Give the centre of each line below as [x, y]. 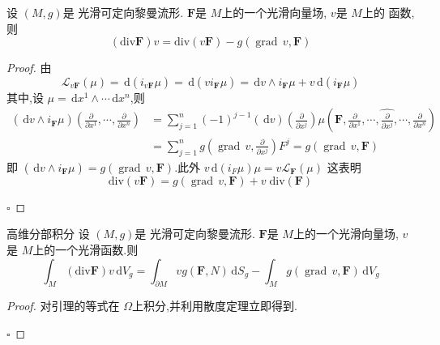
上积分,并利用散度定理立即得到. [215, 306]
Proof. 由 [29, 68]
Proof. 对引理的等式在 [63, 306]
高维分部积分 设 [48, 234]
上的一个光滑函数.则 [85, 249]
